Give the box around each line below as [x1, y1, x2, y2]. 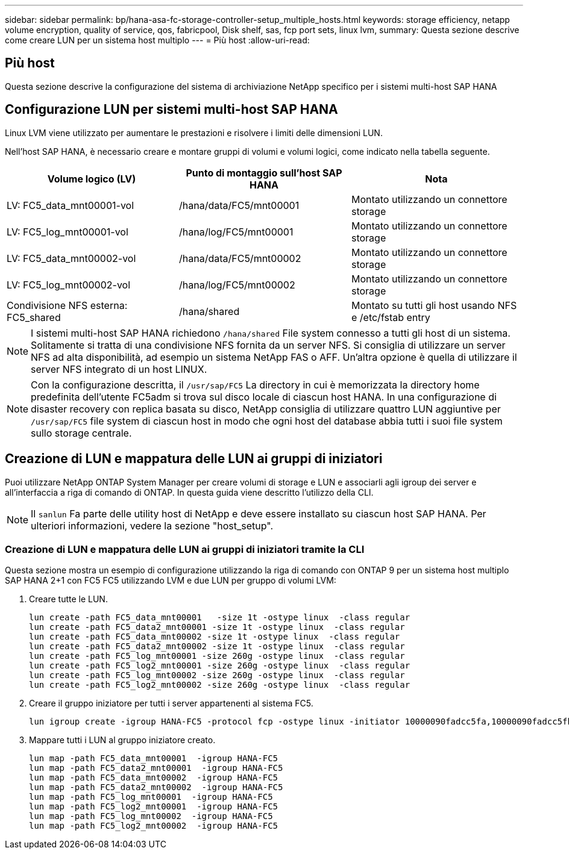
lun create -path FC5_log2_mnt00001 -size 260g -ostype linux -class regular [29, 661, 410, 671]
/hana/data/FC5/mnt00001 [178, 199, 300, 211]
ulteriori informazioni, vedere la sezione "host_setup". [31, 519, 274, 532]
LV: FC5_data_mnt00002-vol [7, 252, 136, 264]
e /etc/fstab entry [351, 311, 430, 323]
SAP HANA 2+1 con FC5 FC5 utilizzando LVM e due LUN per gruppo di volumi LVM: [5, 575, 336, 586]
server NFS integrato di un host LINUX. [31, 363, 207, 375]
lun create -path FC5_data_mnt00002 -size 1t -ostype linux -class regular [29, 632, 400, 642]
